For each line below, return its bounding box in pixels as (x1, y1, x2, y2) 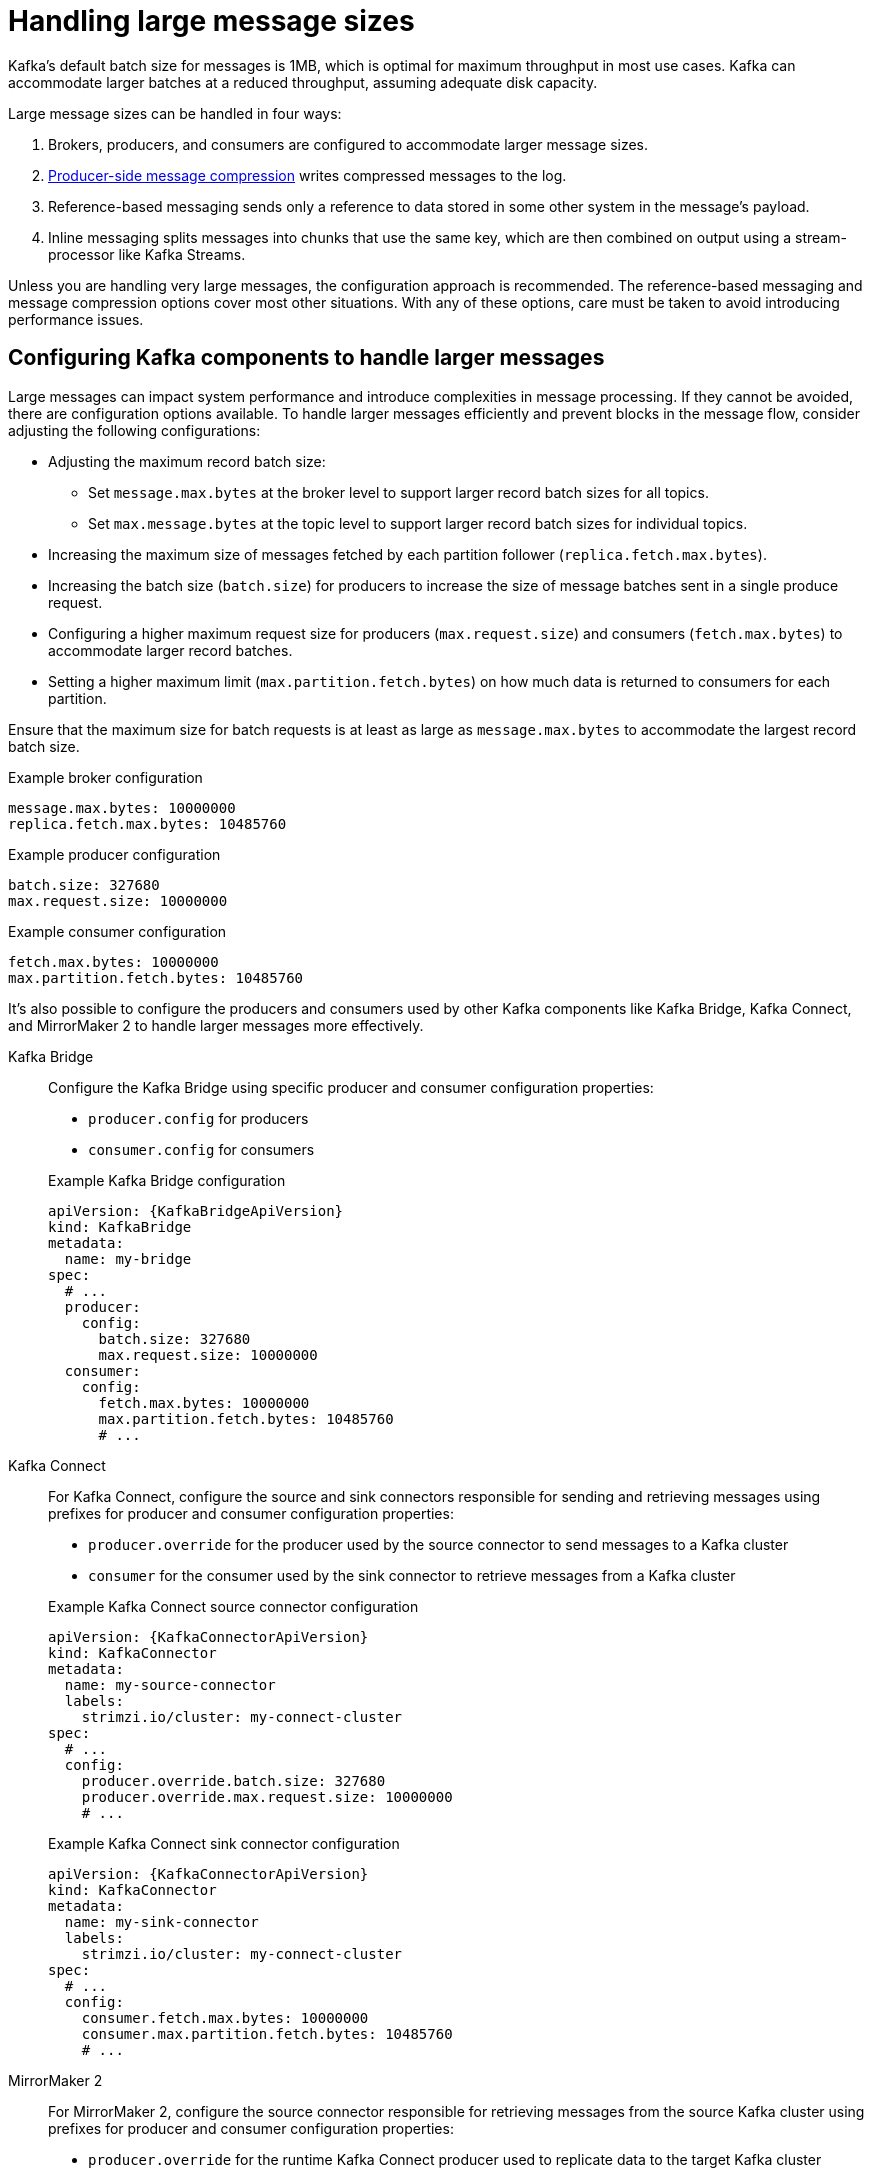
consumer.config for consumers (88, 1140, 315, 1158)
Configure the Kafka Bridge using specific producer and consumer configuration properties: (48, 1078, 654, 1096)
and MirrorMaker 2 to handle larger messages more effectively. (8, 1016, 424, 1034)
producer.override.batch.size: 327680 (81, 1772, 386, 1789)
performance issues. (8, 310, 144, 328)
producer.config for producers (88, 1109, 309, 1127)
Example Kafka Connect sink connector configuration (48, 1834, 400, 1852)
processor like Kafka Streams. (48, 245, 246, 263)
